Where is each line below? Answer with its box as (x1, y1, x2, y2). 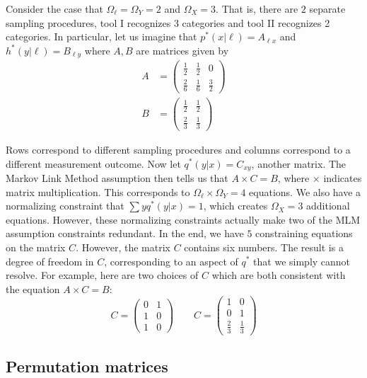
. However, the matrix (76, 239, 170, 254)
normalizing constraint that (6, 198, 124, 213)
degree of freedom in (6, 253, 94, 268)
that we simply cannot (253, 253, 351, 268)
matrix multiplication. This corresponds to (6, 184, 190, 199)
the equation (6, 281, 60, 296)
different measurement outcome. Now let (6, 156, 181, 171)
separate (309, 1, 346, 16)
